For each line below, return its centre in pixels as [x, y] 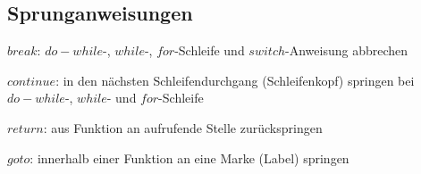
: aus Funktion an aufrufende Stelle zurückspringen [183, 127]
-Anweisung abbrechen [347, 50]
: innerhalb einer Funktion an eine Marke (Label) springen [189, 157]
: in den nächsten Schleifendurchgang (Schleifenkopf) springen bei [235, 80]
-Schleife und [210, 50]
